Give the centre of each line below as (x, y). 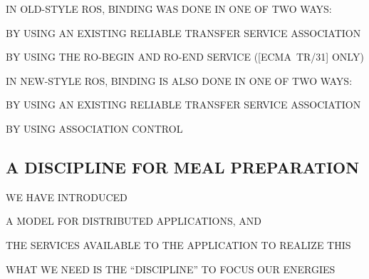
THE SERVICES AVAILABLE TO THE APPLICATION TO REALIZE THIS (178, 244)
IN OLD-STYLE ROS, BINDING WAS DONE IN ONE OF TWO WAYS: (169, 9)
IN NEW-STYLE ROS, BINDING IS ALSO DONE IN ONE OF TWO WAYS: (179, 80)
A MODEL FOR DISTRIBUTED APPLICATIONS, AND (134, 221)
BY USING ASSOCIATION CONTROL (94, 128)
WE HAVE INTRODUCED (67, 197)
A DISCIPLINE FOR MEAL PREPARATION (183, 167)
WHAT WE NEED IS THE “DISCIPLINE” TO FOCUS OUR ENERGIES (171, 269)
